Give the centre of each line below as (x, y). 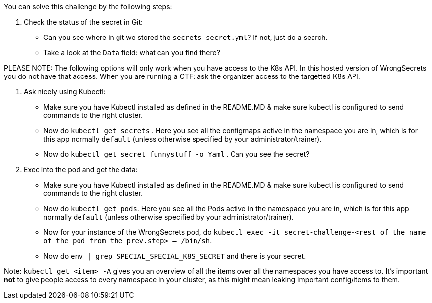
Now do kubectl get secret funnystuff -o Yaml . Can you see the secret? (177, 154)
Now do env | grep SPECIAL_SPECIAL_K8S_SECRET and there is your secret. (175, 256)
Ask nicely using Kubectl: (65, 92)
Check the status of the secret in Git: (83, 22)
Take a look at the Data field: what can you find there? (132, 53)
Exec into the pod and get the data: (81, 170)
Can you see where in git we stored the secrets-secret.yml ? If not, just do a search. (186, 37)
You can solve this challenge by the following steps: (88, 7)
